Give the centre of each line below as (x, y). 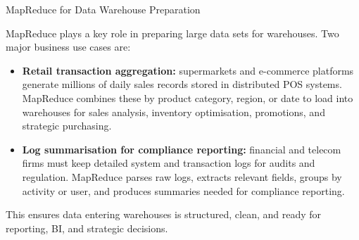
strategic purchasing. (67, 126)
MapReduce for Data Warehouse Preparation (103, 9)
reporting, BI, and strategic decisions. (87, 228)
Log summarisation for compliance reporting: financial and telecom (182, 149)
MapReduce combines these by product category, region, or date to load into (188, 97)
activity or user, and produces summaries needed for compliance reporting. (183, 190)
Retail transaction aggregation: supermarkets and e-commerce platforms (188, 70)
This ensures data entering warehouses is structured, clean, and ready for (164, 214)
